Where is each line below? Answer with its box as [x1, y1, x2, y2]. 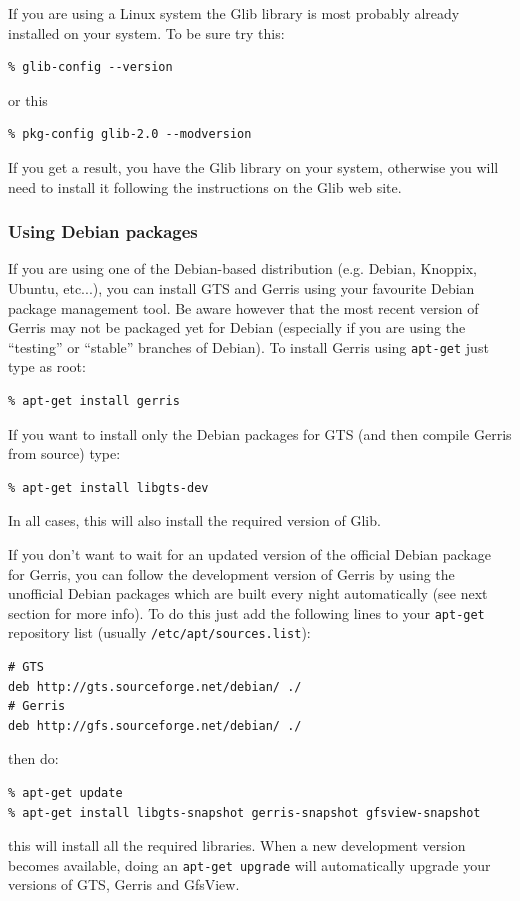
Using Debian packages [8, 219, 198, 244]
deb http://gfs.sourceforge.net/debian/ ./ [8, 718, 302, 733]
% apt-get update [8, 786, 123, 801]
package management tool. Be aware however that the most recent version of [8, 297, 479, 318]
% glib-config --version [8, 60, 173, 75]
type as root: [8, 356, 86, 377]
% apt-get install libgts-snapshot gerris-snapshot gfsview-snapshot [8, 805, 481, 820]
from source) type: [8, 443, 121, 464]
